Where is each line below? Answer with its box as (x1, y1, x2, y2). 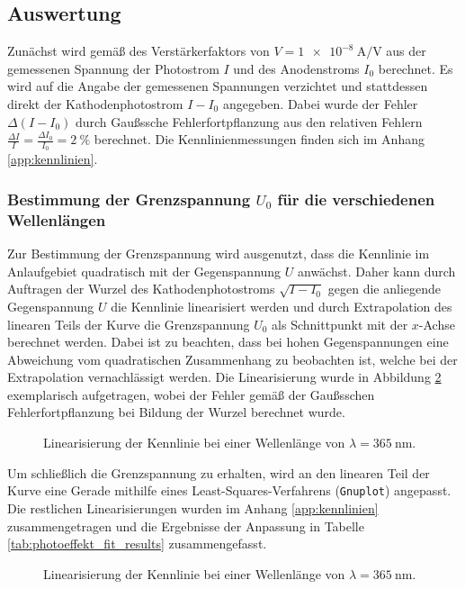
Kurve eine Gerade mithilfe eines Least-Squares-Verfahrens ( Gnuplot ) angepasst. (7, 481, 452, 500)
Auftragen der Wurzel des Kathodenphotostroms (7, 279, 275, 298)
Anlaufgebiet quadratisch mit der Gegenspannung (7, 261, 282, 280)
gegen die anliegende (327, 279, 442, 298)
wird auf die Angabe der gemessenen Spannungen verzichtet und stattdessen (7, 77, 428, 95)
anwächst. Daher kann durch (297, 261, 456, 280)
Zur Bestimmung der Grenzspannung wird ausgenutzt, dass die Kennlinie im (7, 244, 430, 263)
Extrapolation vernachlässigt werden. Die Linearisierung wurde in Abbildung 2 (7, 367, 442, 386)
